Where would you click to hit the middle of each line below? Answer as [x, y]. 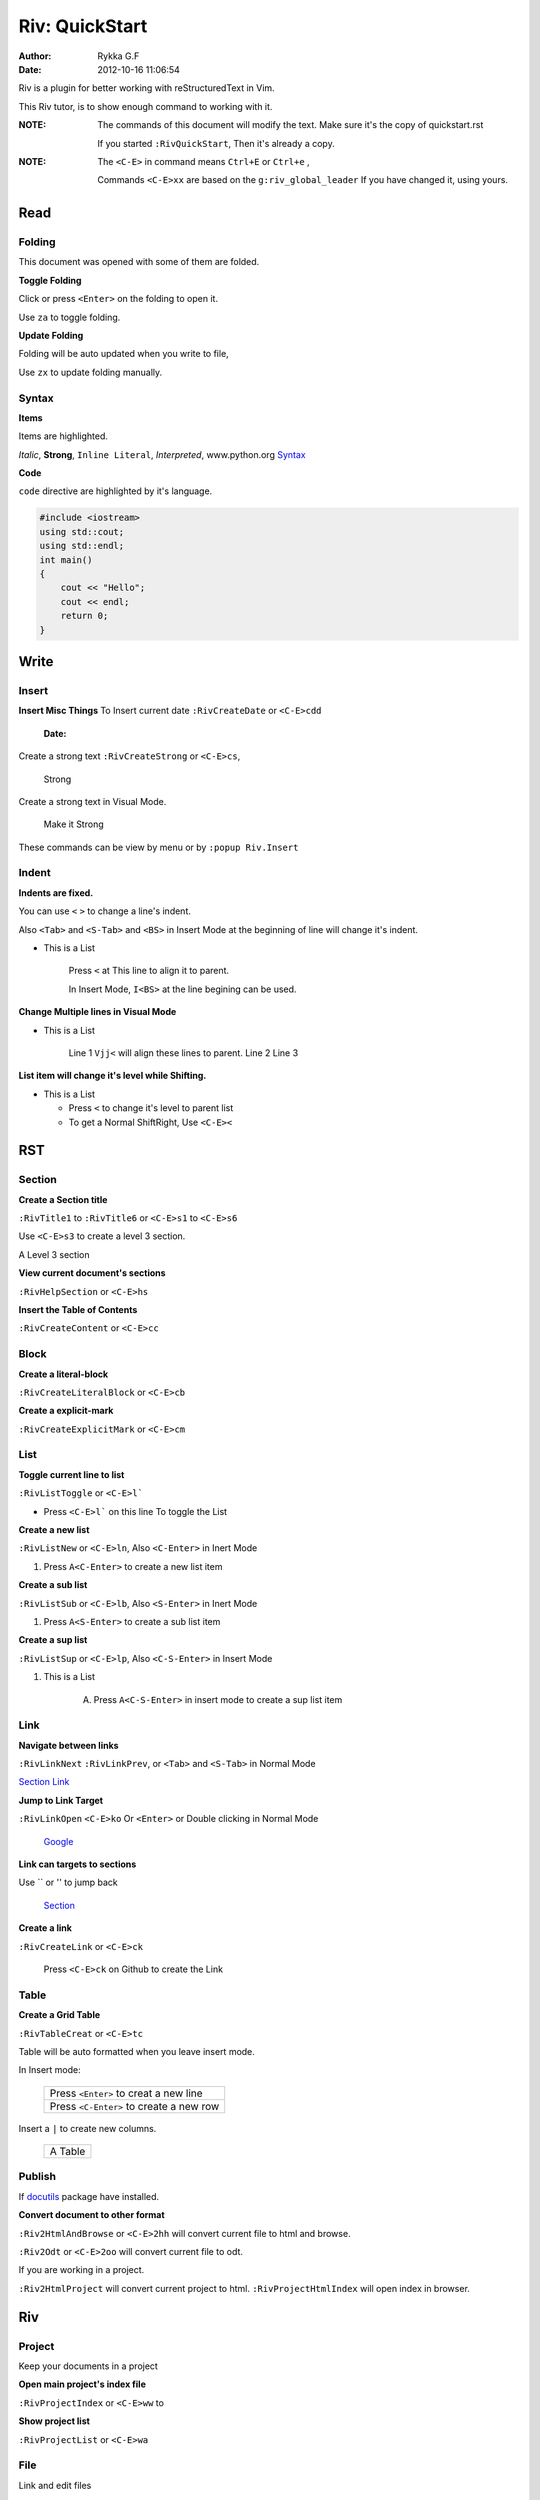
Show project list [54, 2421]
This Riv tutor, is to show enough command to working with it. [145, 106]
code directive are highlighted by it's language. [115, 491]
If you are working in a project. [81, 2270]
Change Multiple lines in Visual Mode [97, 1012]
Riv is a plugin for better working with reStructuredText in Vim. [146, 88]
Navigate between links [68, 1745]
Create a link [45, 1928]
